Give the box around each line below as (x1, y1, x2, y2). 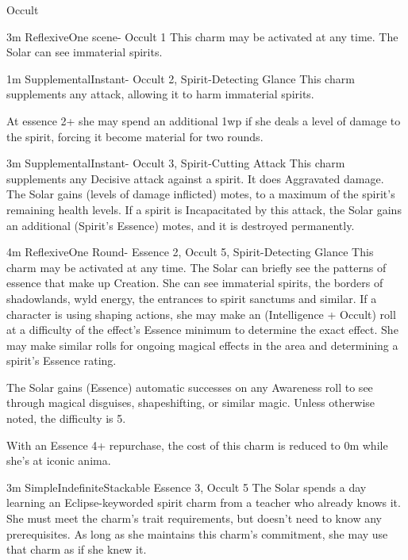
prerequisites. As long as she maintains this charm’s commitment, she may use (6, 525, 388, 542)
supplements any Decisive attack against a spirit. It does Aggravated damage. (6, 170, 384, 186)
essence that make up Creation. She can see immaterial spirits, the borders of (6, 274, 383, 291)
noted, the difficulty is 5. (6, 410, 126, 427)
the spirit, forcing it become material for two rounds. (6, 128, 264, 144)
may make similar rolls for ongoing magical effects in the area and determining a (6, 336, 398, 353)
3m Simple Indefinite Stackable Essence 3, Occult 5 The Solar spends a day (6, 478, 367, 495)
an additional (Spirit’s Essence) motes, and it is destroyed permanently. (6, 217, 355, 233)
